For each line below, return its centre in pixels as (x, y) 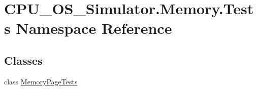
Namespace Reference (94, 28)
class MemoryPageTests (41, 81)
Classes (23, 60)
